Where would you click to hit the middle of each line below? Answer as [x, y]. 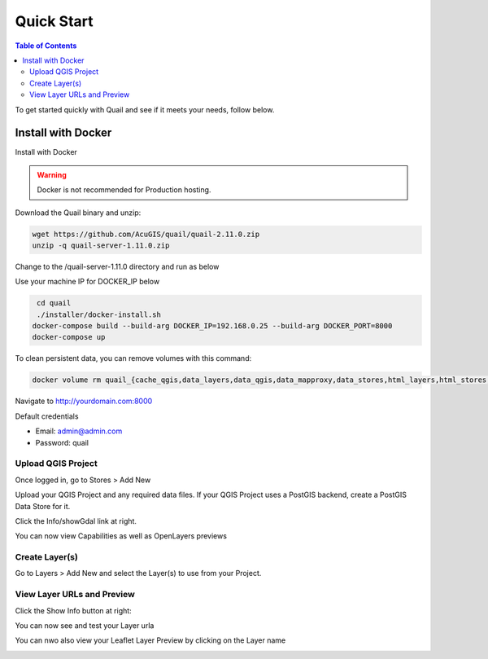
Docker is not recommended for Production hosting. [124, 190]
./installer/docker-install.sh [99, 314]
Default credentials [47, 416]
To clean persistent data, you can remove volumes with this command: [133, 358]
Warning [52, 174]
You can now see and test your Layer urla [85, 625]
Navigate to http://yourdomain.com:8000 [84, 401]
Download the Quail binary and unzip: [78, 213]
